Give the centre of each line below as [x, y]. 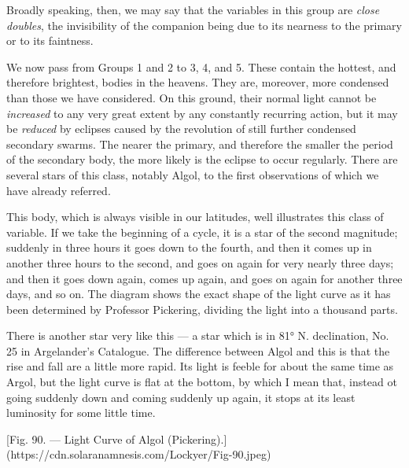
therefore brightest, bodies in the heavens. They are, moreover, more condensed [198, 82]
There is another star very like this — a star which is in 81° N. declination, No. [198, 335]
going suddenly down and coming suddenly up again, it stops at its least [181, 397]
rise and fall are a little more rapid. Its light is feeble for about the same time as [200, 366]
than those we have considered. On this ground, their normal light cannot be [192, 97]
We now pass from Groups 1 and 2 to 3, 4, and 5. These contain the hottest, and [201, 66]
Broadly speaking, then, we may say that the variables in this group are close [193, 9]
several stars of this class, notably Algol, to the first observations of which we [193, 174]
